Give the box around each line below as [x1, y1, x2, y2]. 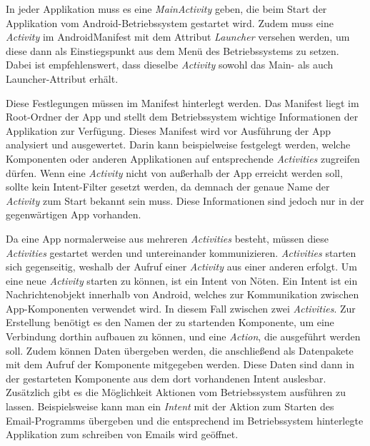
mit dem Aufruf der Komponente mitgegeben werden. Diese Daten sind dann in [6, 357, 354, 372]
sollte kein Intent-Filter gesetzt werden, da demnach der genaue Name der [6, 179, 330, 194]
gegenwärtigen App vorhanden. [6, 207, 141, 222]
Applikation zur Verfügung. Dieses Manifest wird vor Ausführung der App [6, 123, 331, 138]
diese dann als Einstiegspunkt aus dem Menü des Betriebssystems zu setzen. [6, 43, 339, 58]
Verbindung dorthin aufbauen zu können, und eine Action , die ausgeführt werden [6, 329, 361, 344]
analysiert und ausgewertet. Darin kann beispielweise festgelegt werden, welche [6, 137, 351, 152]
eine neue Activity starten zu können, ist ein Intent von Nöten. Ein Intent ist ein [6, 273, 358, 288]
